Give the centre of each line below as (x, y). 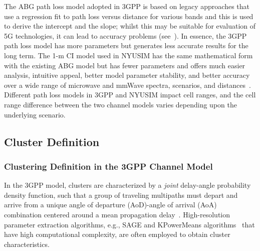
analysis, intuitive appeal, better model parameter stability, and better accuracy (127, 75)
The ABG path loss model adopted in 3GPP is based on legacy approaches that (127, 6)
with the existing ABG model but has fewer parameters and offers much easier (125, 65)
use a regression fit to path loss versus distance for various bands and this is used (129, 16)
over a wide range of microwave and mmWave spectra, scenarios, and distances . (127, 85)
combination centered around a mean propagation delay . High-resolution (117, 214)
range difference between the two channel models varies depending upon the (120, 104)
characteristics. (27, 244)
